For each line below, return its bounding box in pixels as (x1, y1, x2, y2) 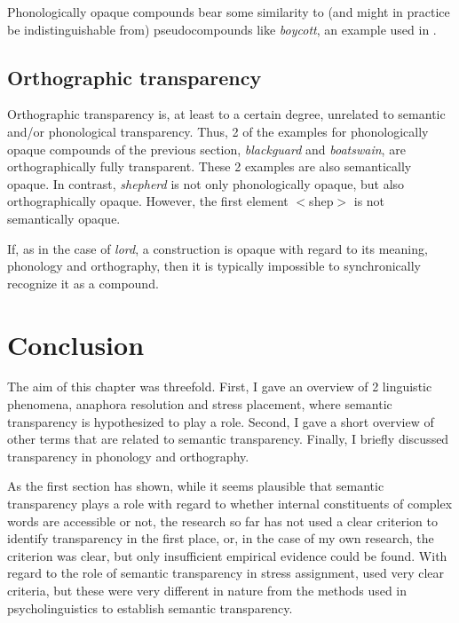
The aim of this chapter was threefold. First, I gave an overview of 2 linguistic (7, 377, 432, 396)
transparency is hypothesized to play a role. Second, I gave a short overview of (7, 412, 434, 430)
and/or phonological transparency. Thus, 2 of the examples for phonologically (7, 122, 429, 140)
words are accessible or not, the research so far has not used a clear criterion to (7, 511, 438, 530)
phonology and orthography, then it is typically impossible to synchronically (7, 256, 422, 275)
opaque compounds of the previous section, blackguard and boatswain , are (7, 139, 406, 158)
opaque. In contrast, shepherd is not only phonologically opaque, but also (7, 174, 405, 193)
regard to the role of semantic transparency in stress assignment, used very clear (7, 564, 445, 582)
